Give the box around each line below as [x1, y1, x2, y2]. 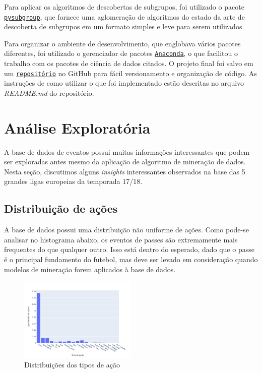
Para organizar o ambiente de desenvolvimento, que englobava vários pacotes [4, 38, 241, 48]
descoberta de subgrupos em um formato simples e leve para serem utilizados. [4, 21, 244, 32]
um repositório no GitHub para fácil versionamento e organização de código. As [4, 68, 257, 78]
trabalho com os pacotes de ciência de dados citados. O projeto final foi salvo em [4, 58, 253, 69]
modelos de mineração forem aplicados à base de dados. [4, 264, 176, 274]
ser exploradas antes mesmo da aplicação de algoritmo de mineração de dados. [4, 156, 246, 167]
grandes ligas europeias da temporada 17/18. [4, 176, 143, 186]
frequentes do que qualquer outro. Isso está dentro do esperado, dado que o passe [4, 244, 254, 255]
